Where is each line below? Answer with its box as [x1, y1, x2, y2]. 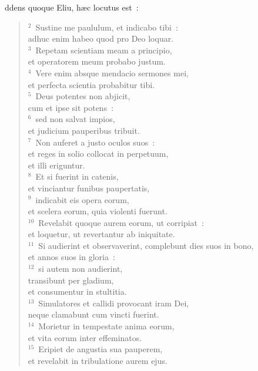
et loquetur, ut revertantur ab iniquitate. [28, 228, 175, 240]
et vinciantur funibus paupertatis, [28, 181, 150, 194]
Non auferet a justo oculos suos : [35, 136, 155, 148]
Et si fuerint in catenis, [35, 170, 119, 183]
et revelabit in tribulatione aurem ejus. [28, 354, 167, 366]
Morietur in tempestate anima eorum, [38, 320, 175, 332]
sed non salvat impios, [35, 113, 115, 125]
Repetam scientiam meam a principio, [35, 43, 172, 56]
